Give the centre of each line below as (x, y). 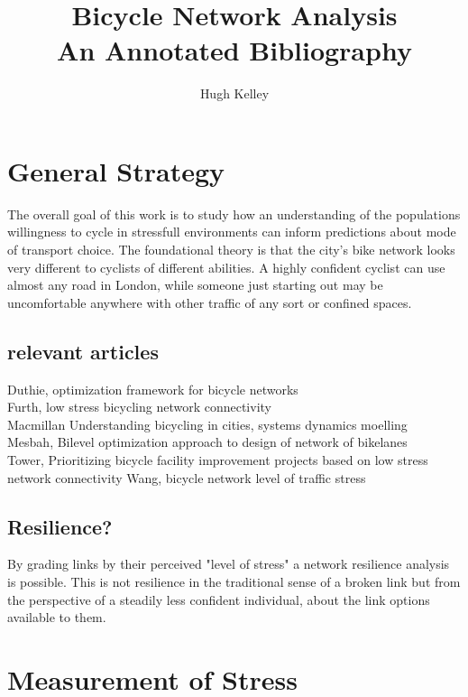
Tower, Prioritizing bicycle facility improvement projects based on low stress (218, 459)
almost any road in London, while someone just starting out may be (195, 285)
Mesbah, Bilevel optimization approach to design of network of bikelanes (207, 442)
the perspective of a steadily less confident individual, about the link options (219, 599)
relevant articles (83, 351)
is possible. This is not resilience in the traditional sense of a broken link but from (234, 581)
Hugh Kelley (234, 93)
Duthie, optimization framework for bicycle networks (153, 389)
